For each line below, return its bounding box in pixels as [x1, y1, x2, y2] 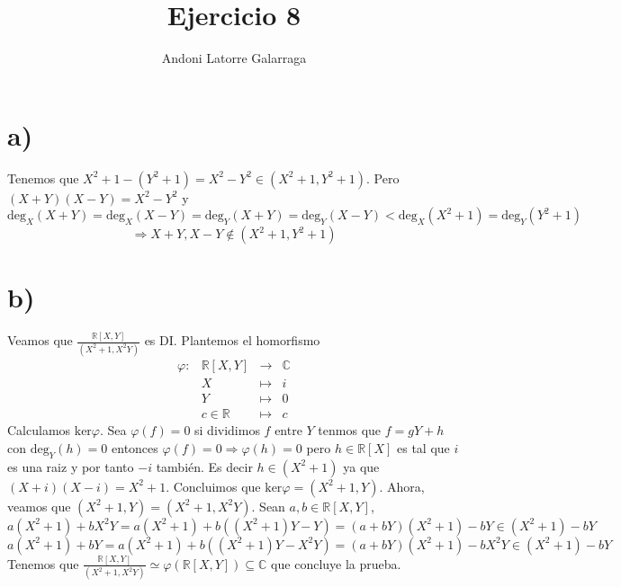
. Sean [251, 496, 285, 515]
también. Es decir [156, 457, 253, 476]
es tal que [396, 438, 450, 457]
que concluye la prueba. [271, 554, 401, 573]
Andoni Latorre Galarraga [161, 49, 307, 67]
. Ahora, [379, 476, 425, 495]
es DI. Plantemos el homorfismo [144, 331, 320, 350]
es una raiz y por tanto [7, 457, 134, 476]
